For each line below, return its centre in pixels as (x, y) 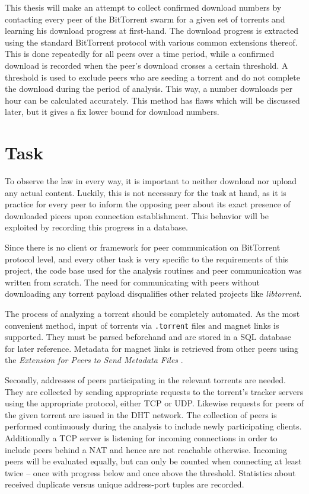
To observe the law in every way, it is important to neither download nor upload (151, 181)
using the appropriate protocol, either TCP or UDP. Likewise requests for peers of (154, 403)
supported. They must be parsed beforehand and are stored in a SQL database (148, 337)
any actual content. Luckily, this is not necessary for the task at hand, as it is (146, 192)
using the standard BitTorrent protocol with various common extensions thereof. (151, 42)
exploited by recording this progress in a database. (96, 227)
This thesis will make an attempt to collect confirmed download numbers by (143, 7)
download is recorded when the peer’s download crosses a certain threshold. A (146, 65)
